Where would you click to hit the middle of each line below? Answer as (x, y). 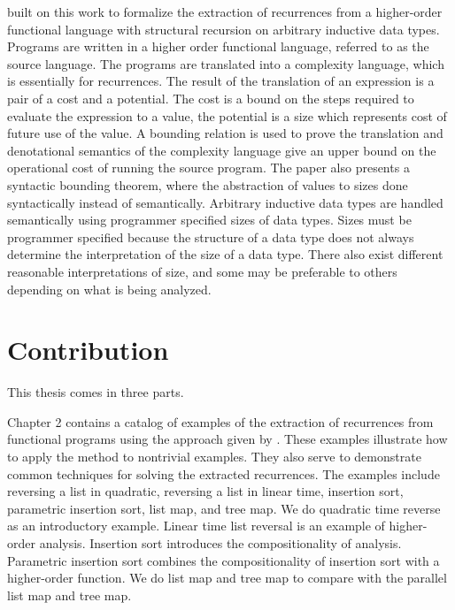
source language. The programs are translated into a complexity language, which (226, 63)
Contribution (88, 350)
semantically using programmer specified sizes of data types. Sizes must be (209, 220)
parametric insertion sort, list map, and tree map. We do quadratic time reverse (224, 508)
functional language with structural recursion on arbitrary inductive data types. (224, 29)
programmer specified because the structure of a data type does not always (211, 236)
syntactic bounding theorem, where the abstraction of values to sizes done (208, 184)
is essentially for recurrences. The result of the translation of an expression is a (221, 81)
